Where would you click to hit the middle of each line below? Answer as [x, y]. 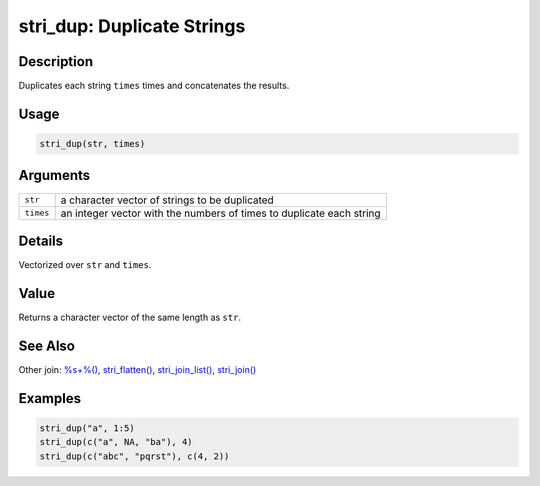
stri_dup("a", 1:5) [87, 428]
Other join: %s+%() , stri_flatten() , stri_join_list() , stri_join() [137, 369]
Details [41, 240]
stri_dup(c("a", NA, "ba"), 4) [116, 442]
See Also [46, 345]
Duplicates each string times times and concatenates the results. [154, 86]
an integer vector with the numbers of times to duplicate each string [220, 213]
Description [56, 61]
